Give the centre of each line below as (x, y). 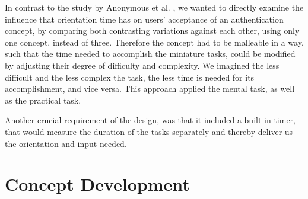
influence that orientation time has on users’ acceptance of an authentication (144, 19)
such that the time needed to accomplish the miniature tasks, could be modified (150, 54)
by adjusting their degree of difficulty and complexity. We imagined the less (142, 65)
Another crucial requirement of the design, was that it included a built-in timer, (150, 120)
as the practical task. (43, 100)
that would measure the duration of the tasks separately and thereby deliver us (149, 131)
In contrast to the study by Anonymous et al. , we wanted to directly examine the (154, 7)
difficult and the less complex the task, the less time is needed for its (130, 77)
